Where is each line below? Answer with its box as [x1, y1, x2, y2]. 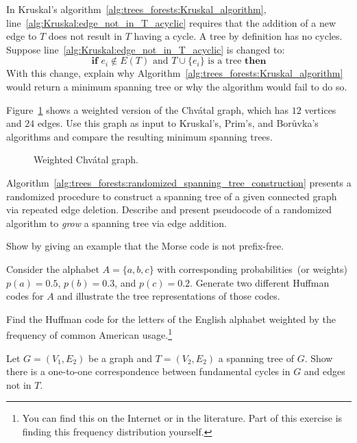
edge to [6, 29, 37, 43]
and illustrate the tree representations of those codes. [57, 289, 280, 303]
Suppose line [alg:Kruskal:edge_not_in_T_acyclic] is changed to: [6, 42, 285, 56]
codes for [6, 289, 44, 303]
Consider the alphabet [6, 261, 99, 276]
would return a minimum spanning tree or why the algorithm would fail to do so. [6, 79, 347, 93]
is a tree [208, 56, 242, 67]
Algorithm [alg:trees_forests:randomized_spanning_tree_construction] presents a [6, 175, 352, 189]
